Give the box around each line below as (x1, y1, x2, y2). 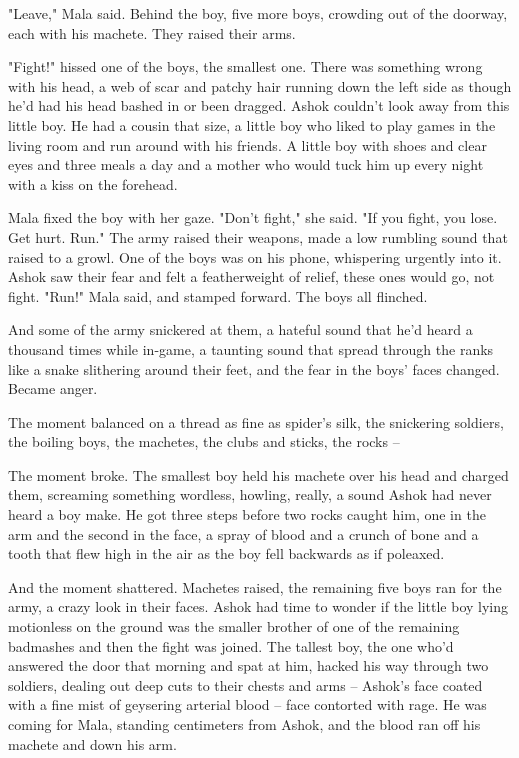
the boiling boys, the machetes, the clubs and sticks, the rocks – (8, 431, 400, 452)
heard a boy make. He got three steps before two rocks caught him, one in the (8, 504, 486, 525)
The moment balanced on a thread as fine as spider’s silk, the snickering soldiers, (8, 411, 504, 432)
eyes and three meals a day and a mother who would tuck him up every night (8, 154, 484, 175)
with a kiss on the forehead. (8, 173, 178, 194)
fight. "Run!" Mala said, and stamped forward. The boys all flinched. (8, 285, 428, 306)
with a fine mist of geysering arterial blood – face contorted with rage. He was (8, 694, 487, 715)
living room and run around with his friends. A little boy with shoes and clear (8, 134, 487, 155)
